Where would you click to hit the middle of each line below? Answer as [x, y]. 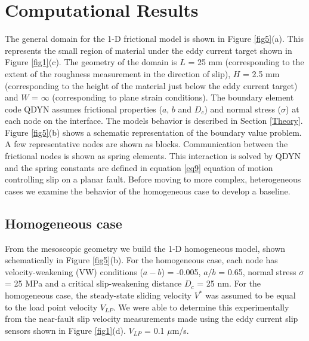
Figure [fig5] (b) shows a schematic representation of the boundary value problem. [153, 132]
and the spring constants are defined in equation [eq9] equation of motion [139, 167]
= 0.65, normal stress [257, 271]
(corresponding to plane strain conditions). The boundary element [173, 97]
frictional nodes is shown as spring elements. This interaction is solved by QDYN [153, 156]
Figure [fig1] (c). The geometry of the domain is [91, 62]
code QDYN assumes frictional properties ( [84, 109]
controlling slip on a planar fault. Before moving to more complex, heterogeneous [153, 179]
